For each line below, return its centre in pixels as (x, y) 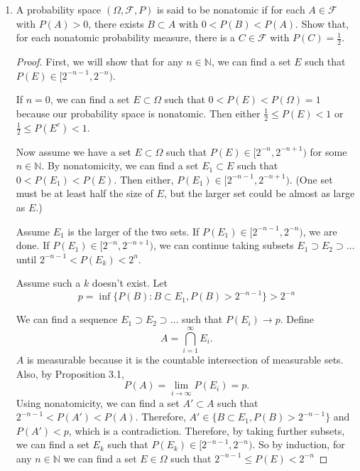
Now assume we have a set (73, 151)
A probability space (59, 9)
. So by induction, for (299, 444)
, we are (320, 231)
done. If (33, 245)
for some (328, 151)
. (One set (311, 179)
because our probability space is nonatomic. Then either (138, 113)
